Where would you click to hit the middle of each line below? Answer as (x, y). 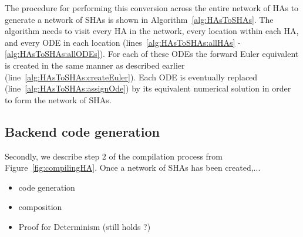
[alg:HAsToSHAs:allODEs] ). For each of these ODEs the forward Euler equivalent (152, 54)
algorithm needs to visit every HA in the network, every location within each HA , (152, 31)
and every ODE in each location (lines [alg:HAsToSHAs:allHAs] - (123, 42)
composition (40, 207)
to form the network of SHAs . (58, 99)
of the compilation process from (166, 156)
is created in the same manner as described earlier (95, 65)
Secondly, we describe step (52, 156)
